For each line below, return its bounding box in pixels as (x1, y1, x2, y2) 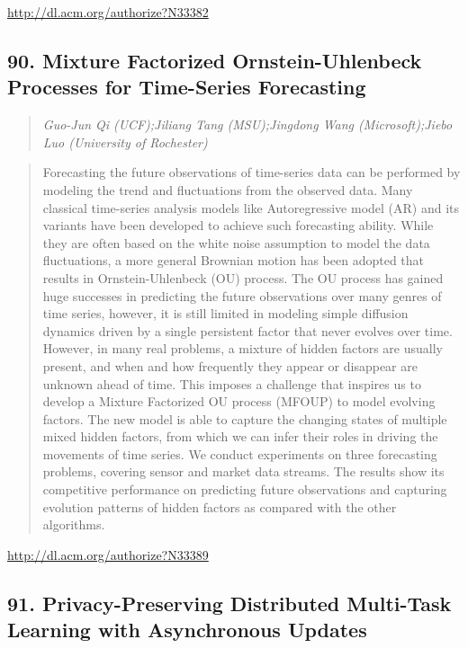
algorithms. (42, 515, 105, 534)
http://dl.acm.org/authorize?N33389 (7, 545, 209, 564)
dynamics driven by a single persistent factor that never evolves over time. (42, 321, 453, 340)
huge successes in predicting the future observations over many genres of (42, 286, 442, 305)
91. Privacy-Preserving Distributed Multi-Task (7, 589, 452, 617)
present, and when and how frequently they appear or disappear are (42, 356, 418, 375)
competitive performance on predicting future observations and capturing (42, 480, 447, 499)
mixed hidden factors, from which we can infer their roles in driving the (42, 427, 438, 446)
